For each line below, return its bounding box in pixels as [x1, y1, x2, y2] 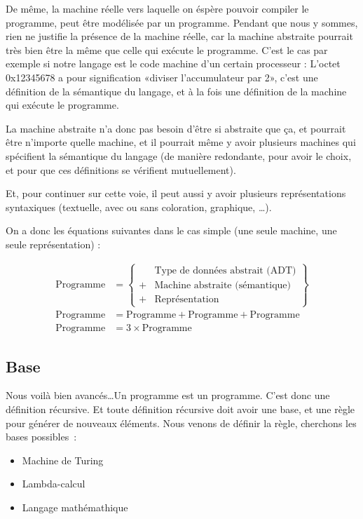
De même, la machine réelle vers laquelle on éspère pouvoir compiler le [6, 1, 309, 15]
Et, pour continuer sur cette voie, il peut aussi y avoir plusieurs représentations [6, 186, 346, 201]
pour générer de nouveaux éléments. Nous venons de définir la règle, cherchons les [6, 415, 357, 430]
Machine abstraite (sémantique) [154, 280, 292, 290]
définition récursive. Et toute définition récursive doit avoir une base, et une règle [6, 401, 355, 416]
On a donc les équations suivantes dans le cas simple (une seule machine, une [6, 223, 337, 238]
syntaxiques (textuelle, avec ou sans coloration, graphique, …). [6, 199, 272, 214]
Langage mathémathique [22, 499, 128, 514]
